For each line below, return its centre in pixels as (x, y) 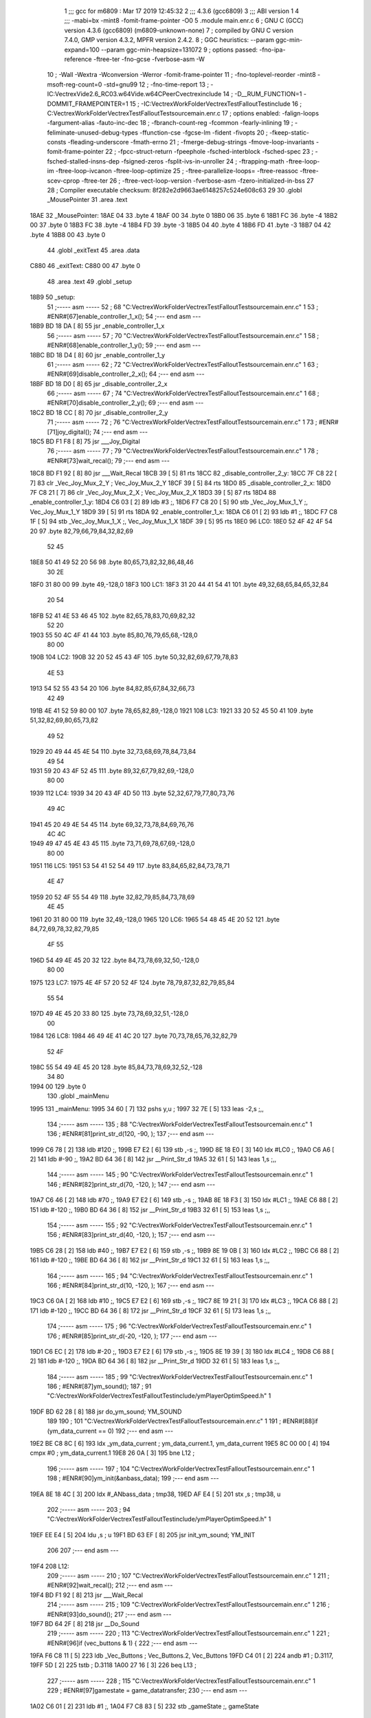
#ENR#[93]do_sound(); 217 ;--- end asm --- (109, 1614)
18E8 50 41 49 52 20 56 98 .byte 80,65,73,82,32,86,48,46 (112, 562)
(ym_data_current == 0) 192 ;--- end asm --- (110, 1431)
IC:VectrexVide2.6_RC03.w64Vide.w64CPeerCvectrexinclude (134, 94)
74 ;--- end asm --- (120, 432)
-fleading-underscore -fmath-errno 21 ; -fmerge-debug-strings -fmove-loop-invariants (191, 142)
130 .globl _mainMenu (78, 1096)
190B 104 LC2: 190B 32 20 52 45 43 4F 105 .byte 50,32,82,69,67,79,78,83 (134, 657)
